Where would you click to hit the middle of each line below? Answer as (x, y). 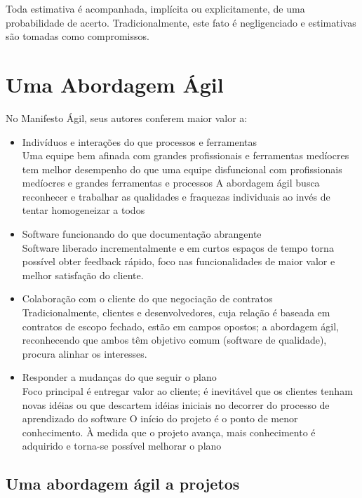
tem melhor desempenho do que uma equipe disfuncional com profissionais (182, 169)
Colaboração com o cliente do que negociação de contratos (147, 298)
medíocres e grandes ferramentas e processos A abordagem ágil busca (171, 183)
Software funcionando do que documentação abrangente (142, 234)
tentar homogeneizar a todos (83, 210)
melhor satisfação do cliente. (83, 275)
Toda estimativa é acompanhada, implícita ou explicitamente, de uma (155, 8)
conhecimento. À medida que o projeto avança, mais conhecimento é (169, 432)
